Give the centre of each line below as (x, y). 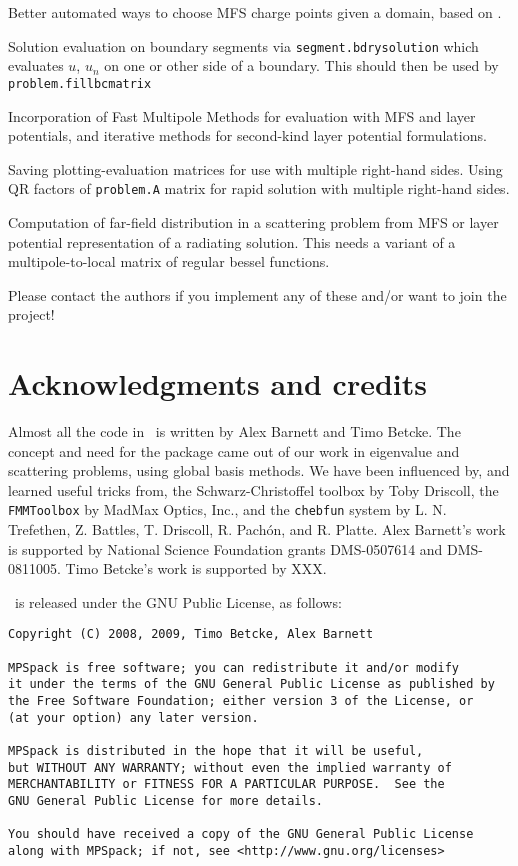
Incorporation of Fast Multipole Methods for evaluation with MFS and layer (242, 115)
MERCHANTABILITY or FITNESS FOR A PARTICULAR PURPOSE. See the (226, 784)
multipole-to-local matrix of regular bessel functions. (169, 261)
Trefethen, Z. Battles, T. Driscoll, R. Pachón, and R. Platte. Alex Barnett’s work (257, 529)
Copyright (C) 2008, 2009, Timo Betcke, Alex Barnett (191, 634)
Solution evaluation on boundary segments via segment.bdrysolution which (243, 45)
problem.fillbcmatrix (80, 83)
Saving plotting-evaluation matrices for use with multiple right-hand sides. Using (255, 168)
